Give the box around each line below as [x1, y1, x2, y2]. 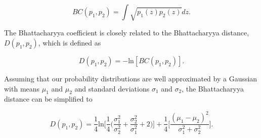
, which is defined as [38, 37, 101, 48]
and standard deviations [74, 83, 150, 94]
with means [4, 83, 40, 94]
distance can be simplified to [4, 94, 93, 104]
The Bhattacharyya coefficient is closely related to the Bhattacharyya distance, [4, 27, 249, 38]
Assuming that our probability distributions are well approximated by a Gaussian [4, 73, 257, 83]
